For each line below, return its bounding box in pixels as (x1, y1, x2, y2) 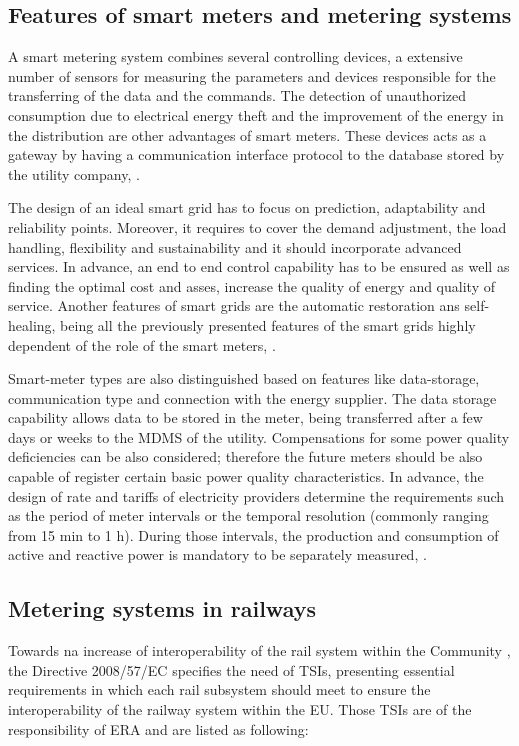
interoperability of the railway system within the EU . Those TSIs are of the (8, 699, 472, 720)
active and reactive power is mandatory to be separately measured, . (8, 544, 427, 565)
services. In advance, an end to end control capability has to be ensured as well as (8, 256, 510, 277)
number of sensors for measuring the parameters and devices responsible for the (8, 65, 496, 86)
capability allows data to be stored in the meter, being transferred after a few (8, 407, 483, 428)
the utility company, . (8, 163, 140, 184)
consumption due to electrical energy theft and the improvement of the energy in (8, 104, 504, 125)
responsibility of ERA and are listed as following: (8, 718, 309, 739)
